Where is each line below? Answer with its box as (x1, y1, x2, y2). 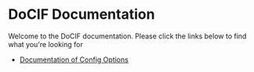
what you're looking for (8, 39, 84, 49)
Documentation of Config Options (19, 55, 129, 64)
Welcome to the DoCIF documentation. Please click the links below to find (8, 31, 247, 41)
